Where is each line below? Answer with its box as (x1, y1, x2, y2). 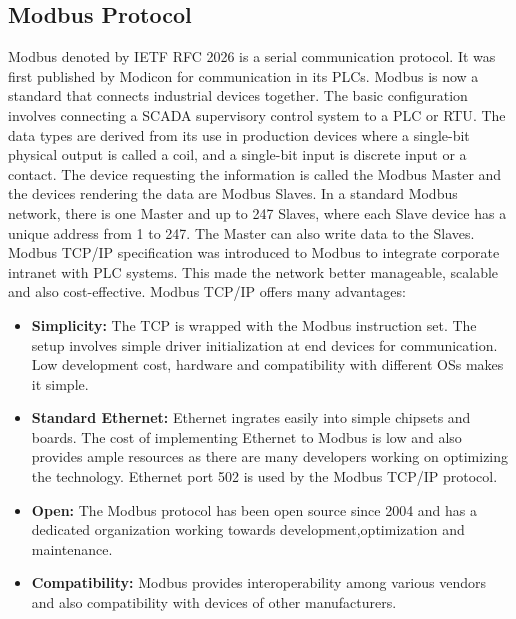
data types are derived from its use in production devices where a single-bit (8, 124, 470, 145)
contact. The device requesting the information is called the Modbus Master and (8, 163, 502, 184)
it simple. (31, 373, 89, 394)
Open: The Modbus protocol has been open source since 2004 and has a (31, 499, 478, 520)
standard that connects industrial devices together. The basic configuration (8, 85, 468, 106)
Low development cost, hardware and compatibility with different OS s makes (31, 354, 504, 375)
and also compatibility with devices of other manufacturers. (31, 592, 397, 613)
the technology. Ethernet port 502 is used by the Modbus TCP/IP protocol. (31, 466, 498, 487)
